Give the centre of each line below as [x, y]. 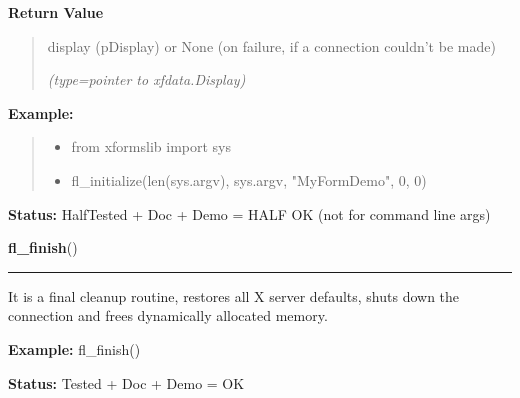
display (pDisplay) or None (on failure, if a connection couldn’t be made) [271, 45]
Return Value [56, 12]
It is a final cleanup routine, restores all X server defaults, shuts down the [234, 295]
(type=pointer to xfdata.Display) [146, 79]
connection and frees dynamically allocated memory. [168, 315]
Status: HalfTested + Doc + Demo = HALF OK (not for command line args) [249, 213]
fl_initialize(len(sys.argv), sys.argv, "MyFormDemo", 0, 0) [249, 179]
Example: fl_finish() [74, 348]
